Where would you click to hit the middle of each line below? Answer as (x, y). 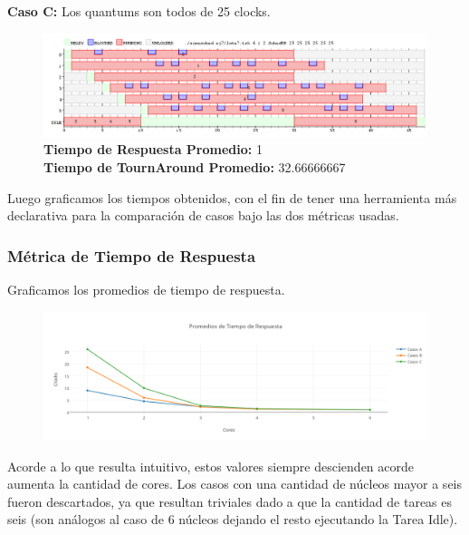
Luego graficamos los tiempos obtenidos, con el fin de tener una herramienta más (232, 197)
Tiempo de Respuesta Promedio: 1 (153, 149)
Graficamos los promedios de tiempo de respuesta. (146, 290)
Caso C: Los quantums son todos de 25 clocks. (139, 11)
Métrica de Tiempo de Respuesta (132, 255)
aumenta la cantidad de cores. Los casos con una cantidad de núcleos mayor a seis (235, 484)
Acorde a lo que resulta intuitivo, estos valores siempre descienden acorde (211, 466)
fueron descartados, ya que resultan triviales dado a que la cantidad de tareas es (230, 501)
